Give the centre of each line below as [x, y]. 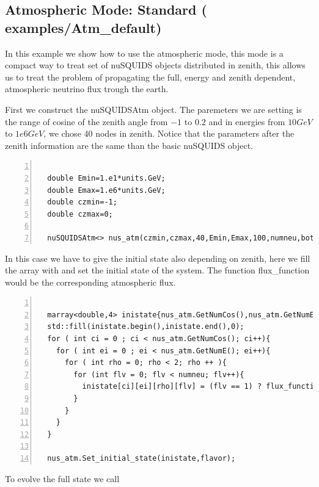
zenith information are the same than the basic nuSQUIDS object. [129, 145]
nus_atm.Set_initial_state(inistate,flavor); [141, 458]
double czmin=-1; [82, 202]
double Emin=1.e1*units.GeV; [106, 178]
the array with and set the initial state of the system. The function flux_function [157, 270]
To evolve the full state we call [62, 478]
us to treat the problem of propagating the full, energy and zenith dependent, [150, 77]
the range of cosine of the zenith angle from [86, 121]
